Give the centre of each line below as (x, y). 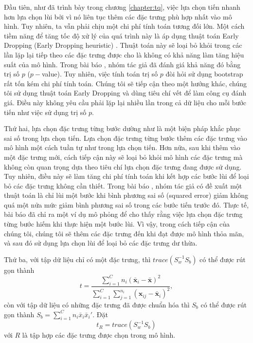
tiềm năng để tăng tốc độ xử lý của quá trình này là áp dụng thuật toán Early (121, 35)
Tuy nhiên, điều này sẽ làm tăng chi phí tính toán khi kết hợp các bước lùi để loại (126, 176)
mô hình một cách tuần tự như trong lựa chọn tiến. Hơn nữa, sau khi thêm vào (122, 147)
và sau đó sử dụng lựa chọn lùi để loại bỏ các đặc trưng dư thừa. (101, 243)
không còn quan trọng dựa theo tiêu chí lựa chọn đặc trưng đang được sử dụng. (123, 166)
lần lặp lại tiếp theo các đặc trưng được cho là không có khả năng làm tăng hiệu (124, 54)
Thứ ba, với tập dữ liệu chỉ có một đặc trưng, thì (77, 259)
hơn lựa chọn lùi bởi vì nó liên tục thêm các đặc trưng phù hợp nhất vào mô (118, 16)
